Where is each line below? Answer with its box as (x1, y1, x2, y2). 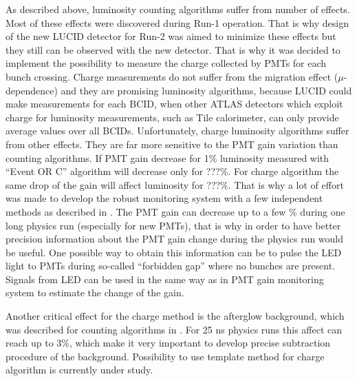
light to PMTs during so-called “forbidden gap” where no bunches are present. (6, 258, 336, 273)
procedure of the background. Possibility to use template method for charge (6, 349, 325, 363)
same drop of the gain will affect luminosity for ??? (6, 177, 221, 192)
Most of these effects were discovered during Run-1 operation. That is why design (6, 15, 349, 30)
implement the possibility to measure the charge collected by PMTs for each (6, 56, 327, 70)
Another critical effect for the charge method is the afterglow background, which (6, 309, 345, 323)
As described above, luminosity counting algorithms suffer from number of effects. (6, 2, 350, 16)
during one (300, 204, 345, 218)
